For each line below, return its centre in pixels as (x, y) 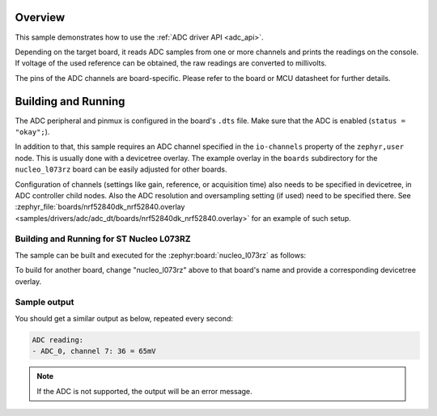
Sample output (45, 302)
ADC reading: (58, 340)
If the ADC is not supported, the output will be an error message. (144, 391)
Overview (40, 17)
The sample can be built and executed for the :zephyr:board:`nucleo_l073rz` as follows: (161, 255)
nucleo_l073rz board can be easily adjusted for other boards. (121, 169)
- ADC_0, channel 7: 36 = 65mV (94, 351)
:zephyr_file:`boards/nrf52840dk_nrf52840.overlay (100, 207)
